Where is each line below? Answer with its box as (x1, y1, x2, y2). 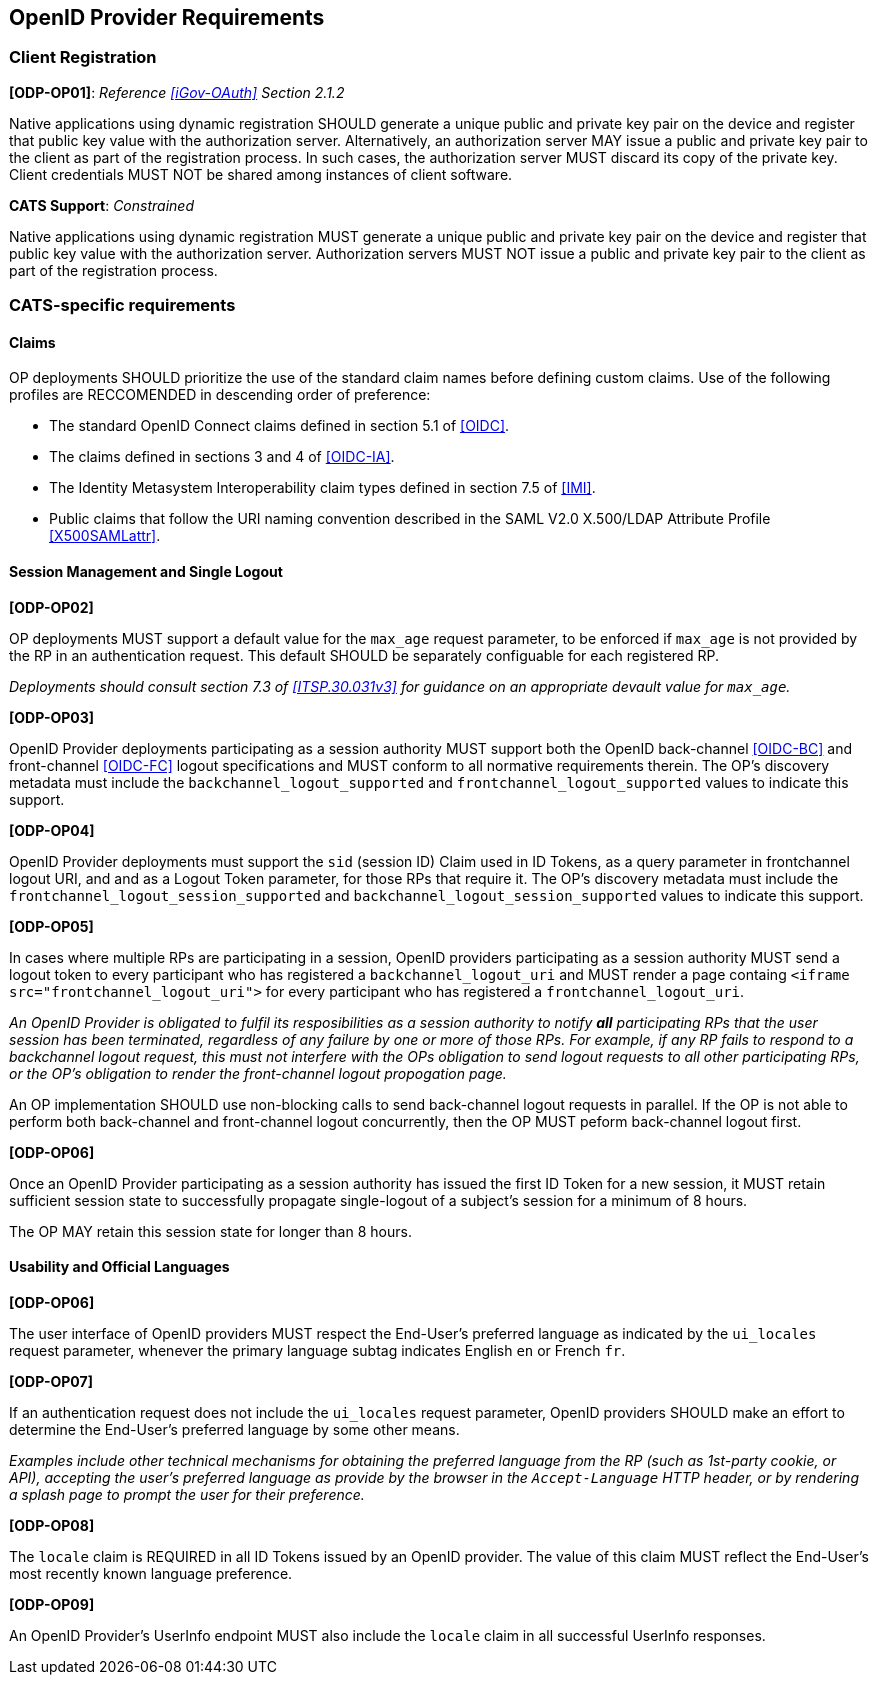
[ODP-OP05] (9, 917, 94, 935)
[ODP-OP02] (9, 598, 94, 616)
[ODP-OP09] (9, 1595, 95, 1613)
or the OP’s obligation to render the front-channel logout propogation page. (9, 1064, 507, 1082)
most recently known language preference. (9, 1564, 293, 1582)
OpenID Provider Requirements (9, 5, 325, 30)
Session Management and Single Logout (9, 563, 283, 580)
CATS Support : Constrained (9, 196, 194, 214)
